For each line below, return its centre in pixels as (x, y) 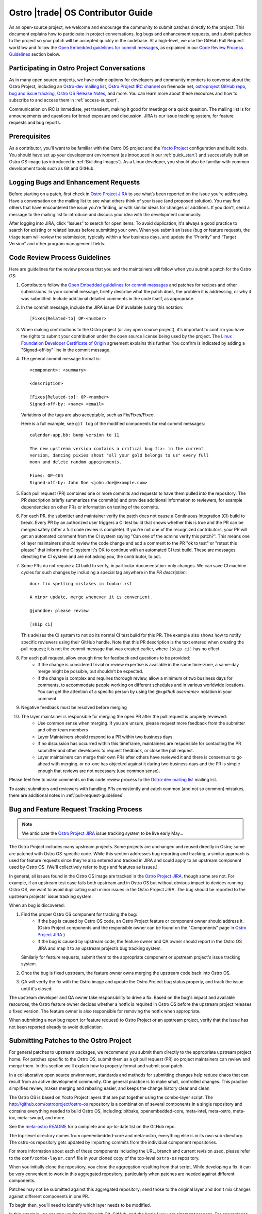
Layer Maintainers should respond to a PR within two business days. (106, 737)
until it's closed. (37, 989)
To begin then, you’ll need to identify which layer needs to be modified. (80, 1205)
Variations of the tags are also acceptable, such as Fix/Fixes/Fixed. (88, 415)
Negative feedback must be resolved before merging (74, 708)
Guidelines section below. (35, 54)
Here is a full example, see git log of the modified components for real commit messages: (113, 424)
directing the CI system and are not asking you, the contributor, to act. (91, 556)
